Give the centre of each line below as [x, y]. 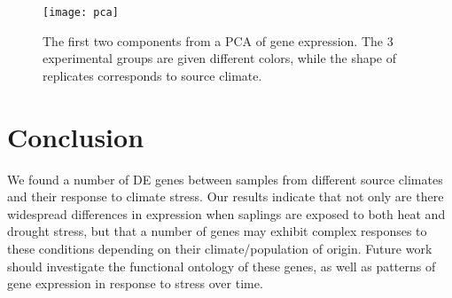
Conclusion [76, 136]
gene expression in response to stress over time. [135, 283]
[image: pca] [81, 12]
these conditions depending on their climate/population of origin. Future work [220, 248]
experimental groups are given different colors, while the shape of [220, 58]
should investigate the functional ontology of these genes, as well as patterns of [222, 266]
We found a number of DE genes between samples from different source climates [225, 179]
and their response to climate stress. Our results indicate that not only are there [226, 196]
